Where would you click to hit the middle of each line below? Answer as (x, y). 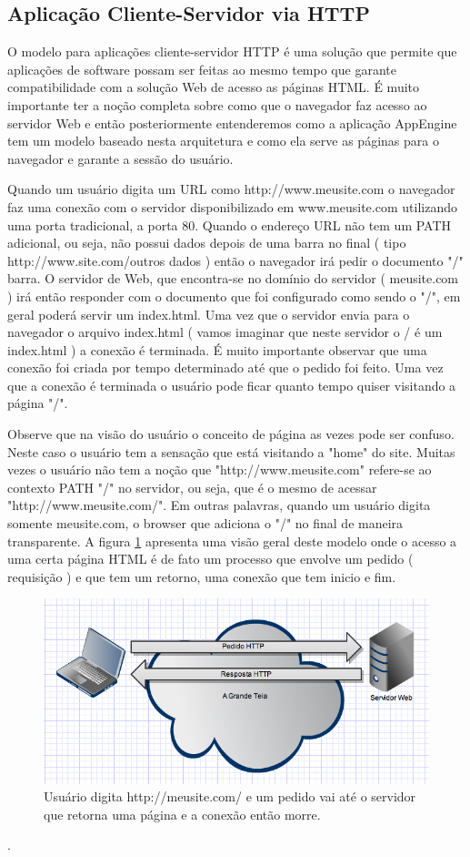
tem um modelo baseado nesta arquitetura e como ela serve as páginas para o (223, 141)
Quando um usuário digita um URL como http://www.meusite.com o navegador (231, 189)
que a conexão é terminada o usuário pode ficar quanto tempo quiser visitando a (232, 385)
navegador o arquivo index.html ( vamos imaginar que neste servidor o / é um (225, 332)
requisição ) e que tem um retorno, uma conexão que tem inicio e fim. (202, 576)
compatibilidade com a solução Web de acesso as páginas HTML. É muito (214, 87)
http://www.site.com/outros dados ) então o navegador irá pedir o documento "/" (235, 260)
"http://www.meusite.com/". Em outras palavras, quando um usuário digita (219, 505)
